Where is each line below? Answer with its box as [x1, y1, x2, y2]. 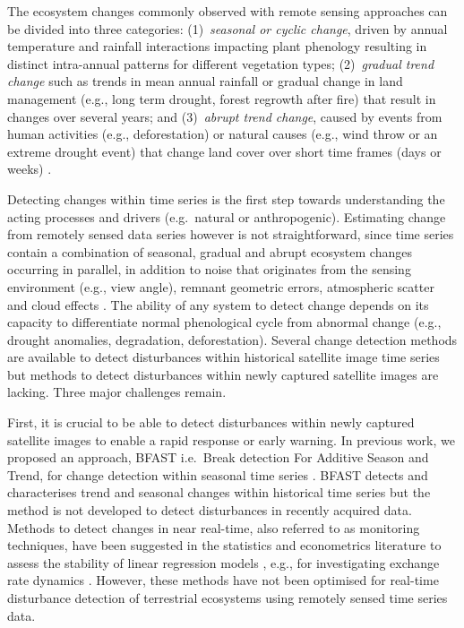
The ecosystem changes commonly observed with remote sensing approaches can [7, 2, 448, 20]
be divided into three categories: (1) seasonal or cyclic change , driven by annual [7, 19, 448, 38]
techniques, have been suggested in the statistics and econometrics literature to [7, 536, 442, 555]
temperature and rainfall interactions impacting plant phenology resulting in [7, 37, 427, 56]
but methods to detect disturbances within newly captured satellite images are [7, 365, 439, 383]
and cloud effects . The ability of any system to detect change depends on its [7, 295, 429, 314]
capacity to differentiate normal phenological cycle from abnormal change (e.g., [7, 313, 442, 331]
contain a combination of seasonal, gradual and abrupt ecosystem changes [7, 242, 412, 261]
